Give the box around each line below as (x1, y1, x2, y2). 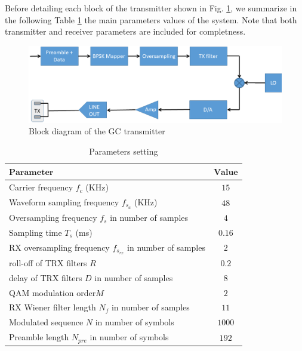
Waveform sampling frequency (9, 196, 119, 208)
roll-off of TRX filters (9, 256, 87, 269)
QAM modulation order (9, 286, 96, 298)
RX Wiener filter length (9, 301, 96, 313)
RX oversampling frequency (9, 241, 110, 253)
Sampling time (9, 226, 62, 238)
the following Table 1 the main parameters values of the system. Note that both (5, 13, 297, 26)
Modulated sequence (9, 316, 84, 328)
